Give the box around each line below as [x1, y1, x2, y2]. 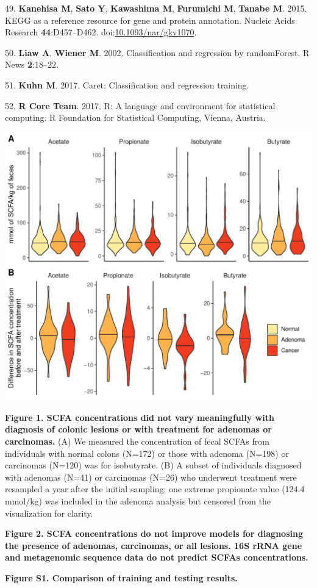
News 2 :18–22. [5, 58, 59, 71]
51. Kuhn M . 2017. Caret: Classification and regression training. [5, 78, 249, 91]
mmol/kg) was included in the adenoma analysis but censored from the [5, 495, 271, 507]
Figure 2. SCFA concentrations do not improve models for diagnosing [5, 527, 303, 540]
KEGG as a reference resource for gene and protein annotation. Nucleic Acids [5, 13, 295, 26]
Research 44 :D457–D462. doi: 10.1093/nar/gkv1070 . [5, 26, 197, 38]
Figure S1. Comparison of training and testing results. [5, 571, 238, 584]
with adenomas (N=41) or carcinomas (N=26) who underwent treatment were [5, 470, 297, 483]
